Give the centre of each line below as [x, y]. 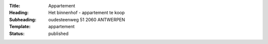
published [59, 33]
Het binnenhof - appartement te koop [87, 13]
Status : [17, 33]
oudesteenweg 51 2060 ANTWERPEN [87, 19]
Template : [20, 27]
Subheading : [23, 19]
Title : [15, 6]
